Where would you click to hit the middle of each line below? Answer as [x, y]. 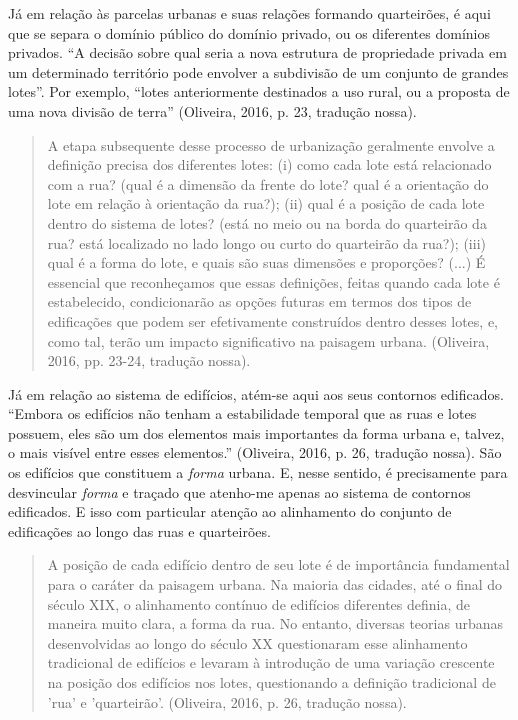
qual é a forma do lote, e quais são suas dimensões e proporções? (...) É [266, 262]
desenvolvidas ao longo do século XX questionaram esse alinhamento [257, 642]
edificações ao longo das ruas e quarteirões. [139, 530]
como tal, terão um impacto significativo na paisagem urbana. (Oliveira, [268, 340]
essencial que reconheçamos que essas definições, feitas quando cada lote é [273, 281]
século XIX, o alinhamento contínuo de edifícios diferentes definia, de [259, 603]
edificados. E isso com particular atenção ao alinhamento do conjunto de [230, 511]
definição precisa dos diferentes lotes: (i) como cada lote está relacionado [269, 164]
